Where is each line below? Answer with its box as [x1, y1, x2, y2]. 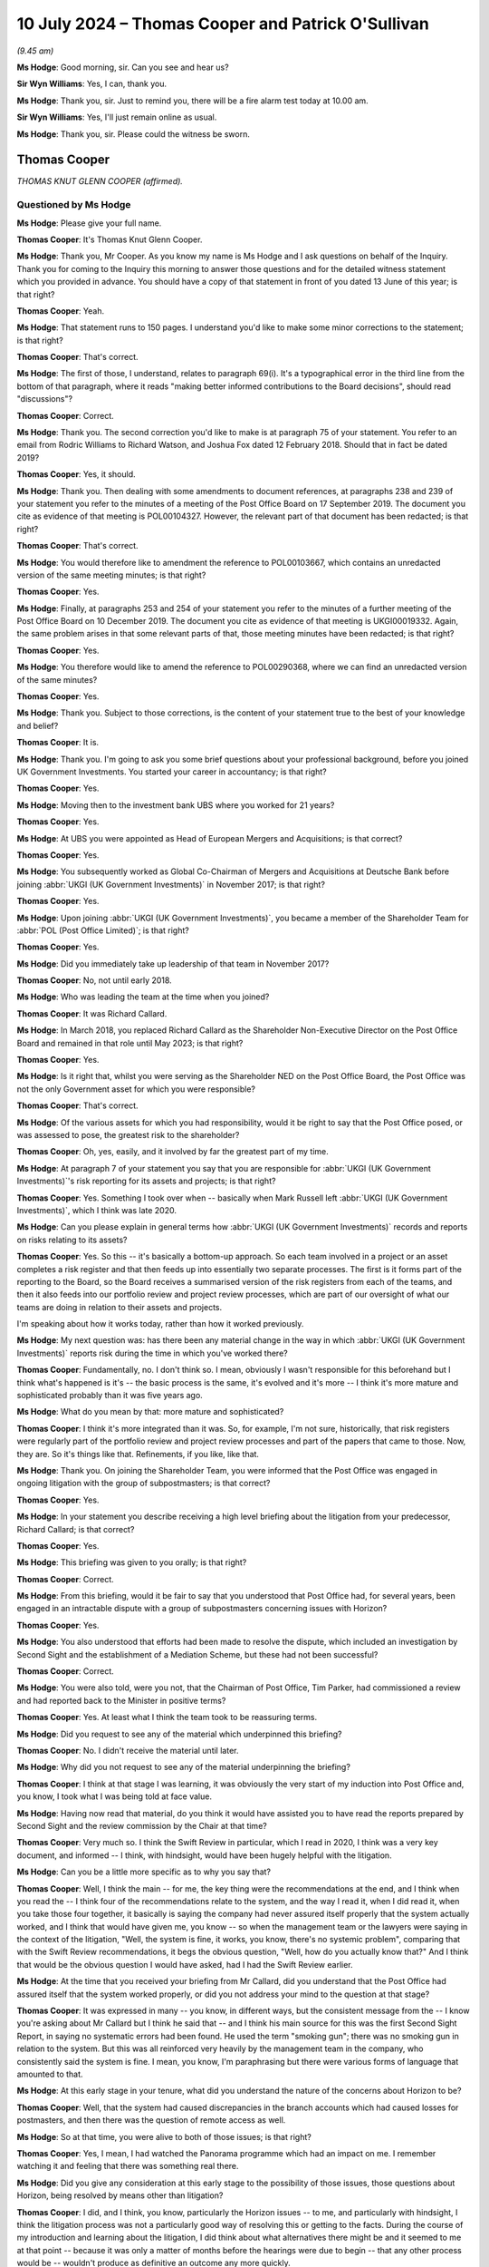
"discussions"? [16, 394, 72, 404]
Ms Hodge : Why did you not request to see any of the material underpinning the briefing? [16, 1762, 350, 1773]
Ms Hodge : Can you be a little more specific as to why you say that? [16, 1866, 272, 1877]
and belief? [16, 720, 59, 731]
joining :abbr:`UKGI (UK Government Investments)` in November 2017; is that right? [16, 879, 326, 890]
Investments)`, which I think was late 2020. [16, 1204, 177, 1215]
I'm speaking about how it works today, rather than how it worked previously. [16, 1318, 304, 1329]
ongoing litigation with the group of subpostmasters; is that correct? [16, 1478, 271, 1489]
